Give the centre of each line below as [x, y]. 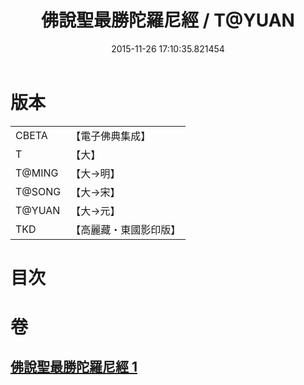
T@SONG [38, 191]
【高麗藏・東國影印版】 [126, 229]
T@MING [37, 173]
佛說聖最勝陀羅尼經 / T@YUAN [168, 20]
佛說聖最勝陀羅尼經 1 [74, 367]
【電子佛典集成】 [111, 136]
